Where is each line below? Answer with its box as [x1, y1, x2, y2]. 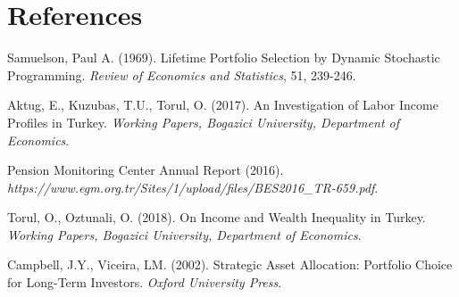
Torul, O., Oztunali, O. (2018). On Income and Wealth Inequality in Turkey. [7, 208, 426, 227]
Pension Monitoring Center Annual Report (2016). [7, 161, 284, 179]
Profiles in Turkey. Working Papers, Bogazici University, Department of [7, 112, 399, 131]
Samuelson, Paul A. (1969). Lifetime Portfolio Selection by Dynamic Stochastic [7, 48, 440, 67]
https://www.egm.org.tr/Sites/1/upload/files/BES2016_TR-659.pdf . [7, 177, 379, 196]
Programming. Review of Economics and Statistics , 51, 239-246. [7, 65, 356, 84]
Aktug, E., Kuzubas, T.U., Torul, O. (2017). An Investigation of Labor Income [7, 95, 438, 114]
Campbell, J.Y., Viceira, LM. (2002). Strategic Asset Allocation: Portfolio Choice [7, 255, 453, 274]
